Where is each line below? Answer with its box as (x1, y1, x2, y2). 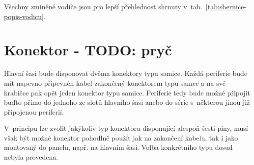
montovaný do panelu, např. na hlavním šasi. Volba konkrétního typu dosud (4, 142, 233, 152)
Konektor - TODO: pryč (4, 40, 172, 60)
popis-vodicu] (4, 11, 44, 21)
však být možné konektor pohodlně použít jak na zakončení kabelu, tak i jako (4, 132, 238, 142)
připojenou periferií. (4, 106, 64, 117)
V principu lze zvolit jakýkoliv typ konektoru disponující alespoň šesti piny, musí (4, 123, 248, 133)
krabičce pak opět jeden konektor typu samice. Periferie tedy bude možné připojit (4, 87, 250, 97)
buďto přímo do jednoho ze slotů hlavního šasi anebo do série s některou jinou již (4, 97, 250, 107)
